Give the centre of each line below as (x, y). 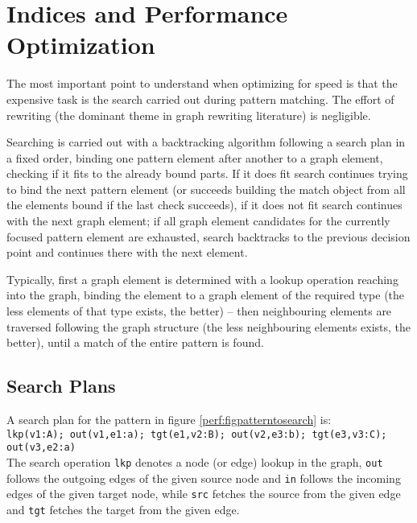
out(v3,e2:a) (41, 448)
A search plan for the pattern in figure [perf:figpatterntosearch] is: (169, 420)
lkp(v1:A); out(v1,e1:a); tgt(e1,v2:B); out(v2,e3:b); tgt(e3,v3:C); (197, 434)
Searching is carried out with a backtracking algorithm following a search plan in (206, 142)
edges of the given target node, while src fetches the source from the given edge (204, 494)
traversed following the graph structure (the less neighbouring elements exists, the (209, 326)
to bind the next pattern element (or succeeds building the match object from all (206, 189)
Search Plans (61, 386)
